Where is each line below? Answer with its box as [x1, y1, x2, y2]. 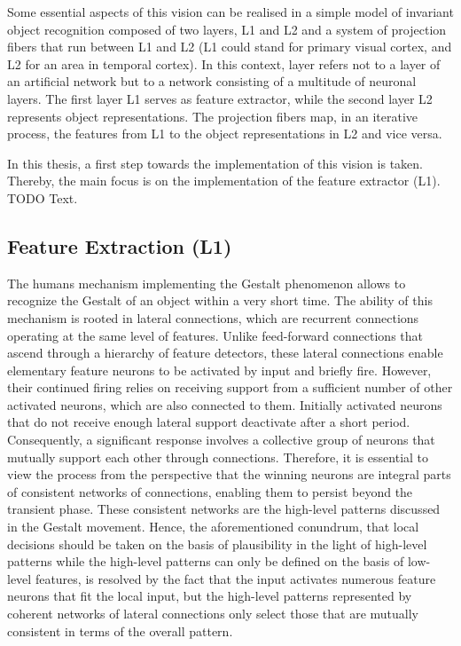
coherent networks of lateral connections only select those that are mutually [7, 604, 418, 623]
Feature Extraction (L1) [7, 232, 232, 259]
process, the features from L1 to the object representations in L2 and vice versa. [7, 124, 442, 143]
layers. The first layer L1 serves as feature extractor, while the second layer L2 [7, 89, 433, 107]
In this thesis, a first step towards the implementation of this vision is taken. [7, 154, 423, 172]
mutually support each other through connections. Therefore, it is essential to [7, 447, 429, 466]
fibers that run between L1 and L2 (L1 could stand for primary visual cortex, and [7, 37, 452, 56]
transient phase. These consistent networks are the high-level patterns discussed [7, 500, 441, 518]
